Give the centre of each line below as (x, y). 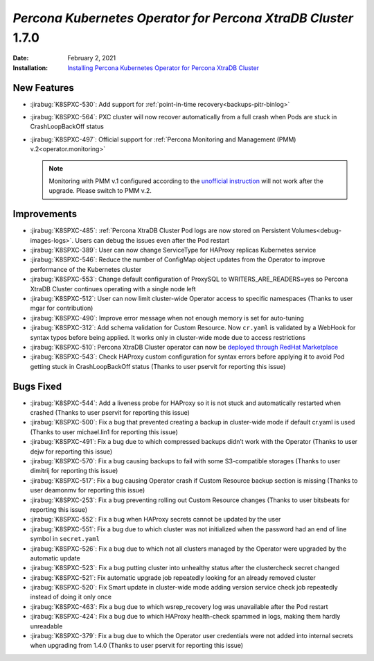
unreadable (46, 626)
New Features (43, 88)
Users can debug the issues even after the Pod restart (152, 240)
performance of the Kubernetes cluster (86, 269)
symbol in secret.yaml (65, 539)
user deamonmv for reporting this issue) (88, 490)
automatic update (55, 558)
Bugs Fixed (37, 386)
